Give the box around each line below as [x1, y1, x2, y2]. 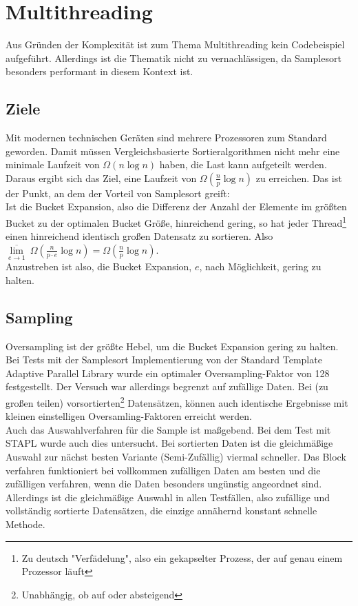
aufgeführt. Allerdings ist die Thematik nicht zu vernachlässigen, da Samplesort [6, 50, 341, 65]
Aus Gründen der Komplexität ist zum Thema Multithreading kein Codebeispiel [6, 37, 345, 52]
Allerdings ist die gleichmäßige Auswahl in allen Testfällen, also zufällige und [6, 489, 330, 504]
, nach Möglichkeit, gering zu [199, 259, 322, 274]
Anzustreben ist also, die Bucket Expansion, [6, 259, 192, 274]
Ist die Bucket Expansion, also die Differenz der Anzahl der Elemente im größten [6, 199, 347, 214]
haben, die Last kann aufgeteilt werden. [159, 157, 327, 172]
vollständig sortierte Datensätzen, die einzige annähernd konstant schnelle [6, 503, 317, 518]
